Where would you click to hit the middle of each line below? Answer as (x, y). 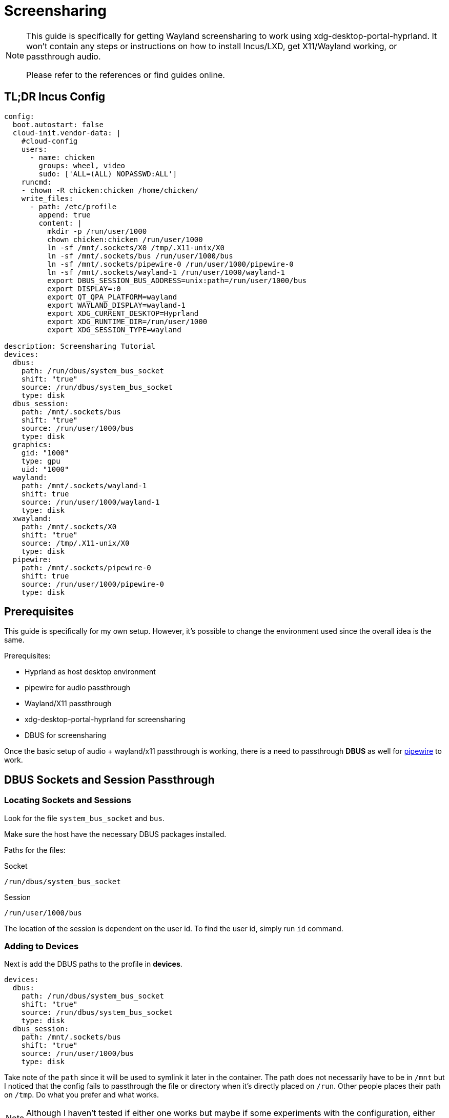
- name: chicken (63, 157)
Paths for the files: (35, 850)
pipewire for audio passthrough (78, 688)
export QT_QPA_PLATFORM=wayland (112, 297)
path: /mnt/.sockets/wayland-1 (84, 485)
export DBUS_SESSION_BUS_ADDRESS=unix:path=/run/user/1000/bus (177, 280)
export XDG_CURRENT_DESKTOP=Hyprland (123, 313)
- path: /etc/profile (73, 206)
